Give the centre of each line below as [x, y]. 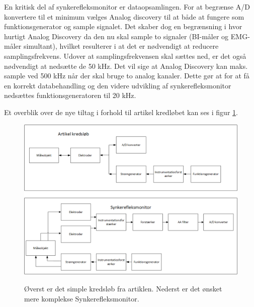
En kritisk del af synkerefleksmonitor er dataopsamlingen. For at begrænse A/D [127, 7]
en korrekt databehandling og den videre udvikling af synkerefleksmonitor [118, 85]
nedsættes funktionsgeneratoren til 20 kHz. [70, 95]
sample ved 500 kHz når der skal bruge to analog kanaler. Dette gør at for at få [127, 76]
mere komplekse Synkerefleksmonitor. [82, 298]
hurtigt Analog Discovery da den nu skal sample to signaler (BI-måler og [116, 36]
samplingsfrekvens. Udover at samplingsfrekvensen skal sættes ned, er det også [125, 56]
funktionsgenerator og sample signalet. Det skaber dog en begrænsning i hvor [123, 26]
